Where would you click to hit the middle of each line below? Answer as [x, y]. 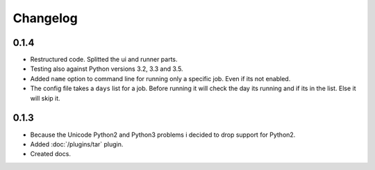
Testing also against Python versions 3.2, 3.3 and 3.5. [107, 69]
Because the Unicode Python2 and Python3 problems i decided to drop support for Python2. [163, 135]
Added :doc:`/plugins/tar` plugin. [77, 144]
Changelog [45, 18]
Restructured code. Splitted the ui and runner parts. [104, 60]
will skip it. [45, 98]
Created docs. [50, 154]
